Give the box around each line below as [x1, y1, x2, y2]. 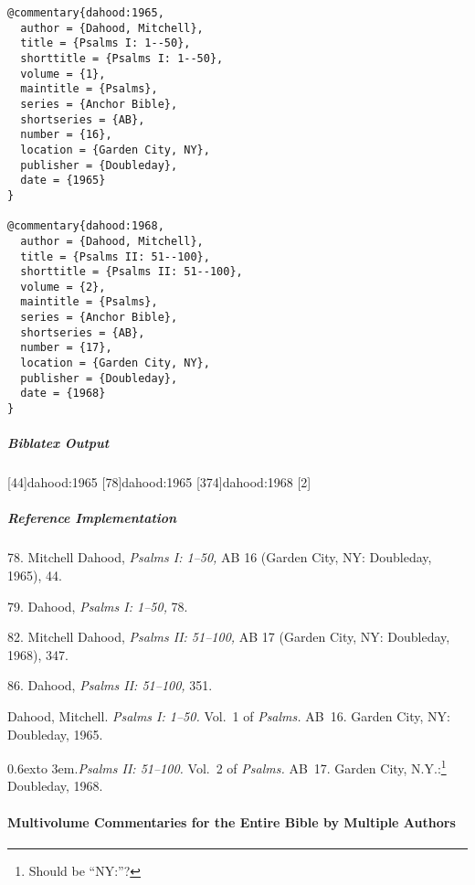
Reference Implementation [7, 508, 177, 528]
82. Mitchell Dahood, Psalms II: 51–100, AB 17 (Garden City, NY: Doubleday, [7, 627, 450, 646]
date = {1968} [20, 387, 106, 400]
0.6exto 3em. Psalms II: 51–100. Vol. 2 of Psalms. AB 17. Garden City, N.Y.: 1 [7, 756, 447, 777]
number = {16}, [20, 128, 112, 142]
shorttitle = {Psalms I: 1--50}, [20, 51, 224, 65]
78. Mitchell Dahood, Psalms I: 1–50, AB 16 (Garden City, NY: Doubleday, [7, 548, 432, 567]
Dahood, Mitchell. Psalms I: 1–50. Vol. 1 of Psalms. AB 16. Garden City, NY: [7, 707, 450, 725]
